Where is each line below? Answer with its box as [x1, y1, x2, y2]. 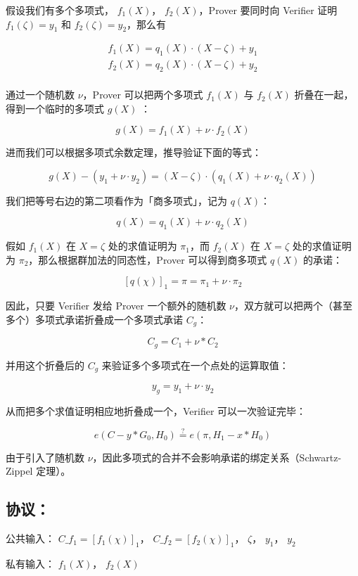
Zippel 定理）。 [6, 463, 71, 478]
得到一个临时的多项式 [6, 101, 104, 115]
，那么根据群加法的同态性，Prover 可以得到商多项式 [28, 252, 267, 267]
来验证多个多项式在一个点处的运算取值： [101, 357, 289, 372]
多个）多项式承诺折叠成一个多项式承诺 [6, 312, 183, 326]
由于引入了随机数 [6, 449, 84, 464]
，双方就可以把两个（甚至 [234, 298, 352, 313]
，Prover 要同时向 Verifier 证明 [198, 3, 338, 17]
